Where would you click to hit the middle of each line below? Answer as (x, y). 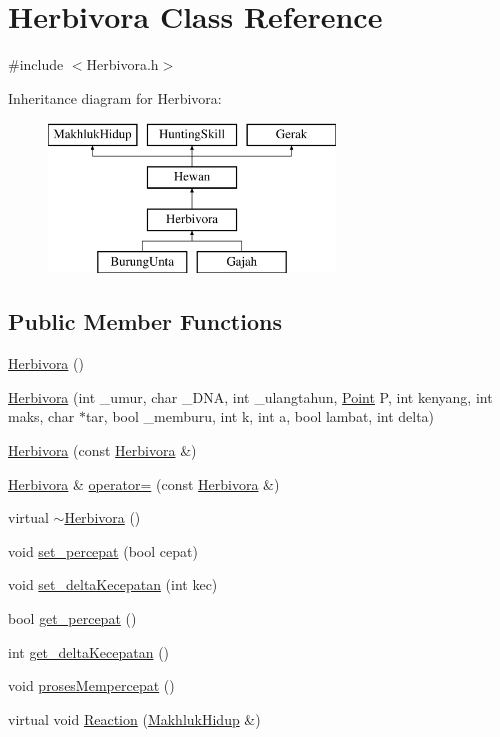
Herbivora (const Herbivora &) (102, 450)
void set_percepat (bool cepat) (103, 550)
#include (36, 64)
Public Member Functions (145, 321)
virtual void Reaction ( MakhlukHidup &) (134, 718)
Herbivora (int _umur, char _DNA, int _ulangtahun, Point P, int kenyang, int (250, 396)
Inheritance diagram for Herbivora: (115, 97)
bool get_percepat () (72, 618)
